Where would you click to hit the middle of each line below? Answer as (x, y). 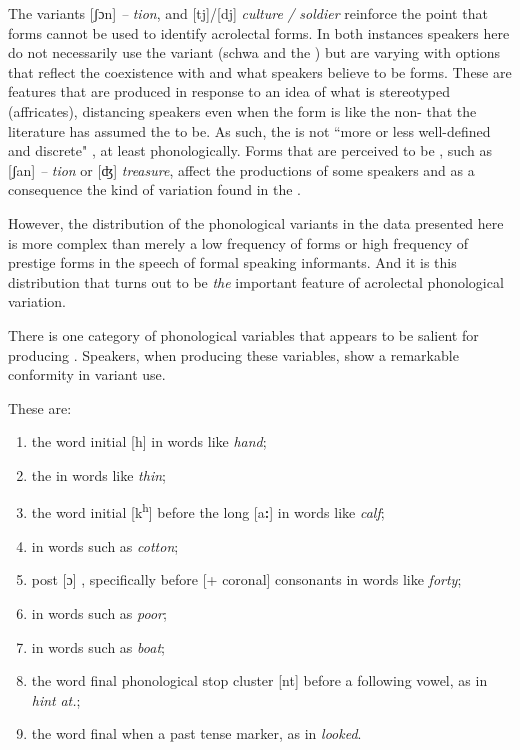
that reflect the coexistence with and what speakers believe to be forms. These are (260, 71)
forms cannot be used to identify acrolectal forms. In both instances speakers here (259, 32)
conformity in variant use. (87, 374)
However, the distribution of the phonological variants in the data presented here (256, 222)
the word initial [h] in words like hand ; (149, 441)
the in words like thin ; (98, 474)
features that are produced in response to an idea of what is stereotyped (229, 91)
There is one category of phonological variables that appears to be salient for (243, 334)
